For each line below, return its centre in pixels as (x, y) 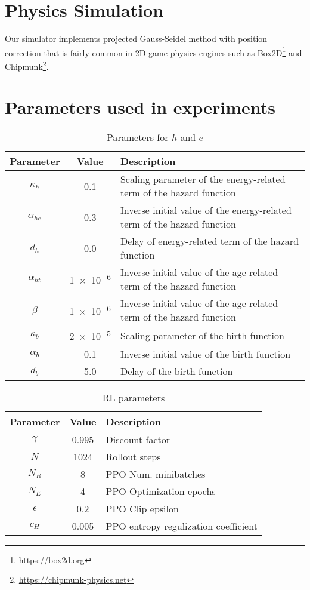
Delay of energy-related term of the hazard (210, 241)
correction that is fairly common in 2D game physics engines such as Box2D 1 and (154, 51)
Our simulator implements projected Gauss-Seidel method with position (136, 39)
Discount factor (138, 439)
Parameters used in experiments (140, 107)
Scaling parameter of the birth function (202, 335)
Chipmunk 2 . (27, 65)
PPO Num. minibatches (156, 474)
